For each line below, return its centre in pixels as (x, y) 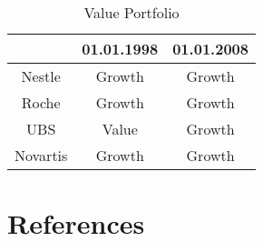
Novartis (41, 155)
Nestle (41, 76)
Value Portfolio (131, 12)
